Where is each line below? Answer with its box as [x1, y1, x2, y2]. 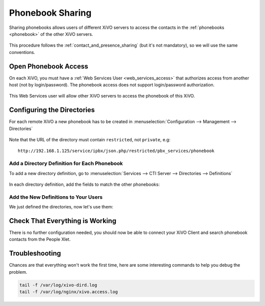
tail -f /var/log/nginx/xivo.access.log [19, 289, 118, 295]
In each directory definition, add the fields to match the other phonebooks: [9, 181, 160, 187]
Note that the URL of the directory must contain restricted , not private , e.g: [9, 137, 171, 143]
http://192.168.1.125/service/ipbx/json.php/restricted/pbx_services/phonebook [18, 148, 214, 154]
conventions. [9, 49, 35, 55]
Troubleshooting [9, 249, 61, 257]
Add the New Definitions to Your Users [9, 194, 103, 201]
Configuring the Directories [9, 106, 95, 114]
